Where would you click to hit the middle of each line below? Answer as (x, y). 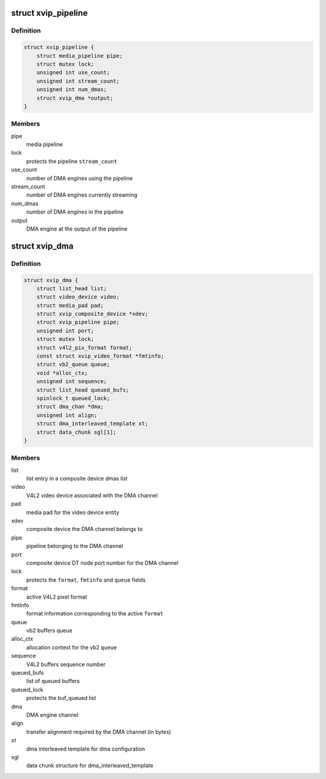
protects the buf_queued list (61, 698)
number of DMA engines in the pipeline (75, 212)
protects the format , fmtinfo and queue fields (86, 580)
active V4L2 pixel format (57, 597)
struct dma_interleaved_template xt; (92, 424)
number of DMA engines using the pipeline (79, 178)
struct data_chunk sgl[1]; (77, 432)
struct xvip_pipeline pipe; (78, 322)
